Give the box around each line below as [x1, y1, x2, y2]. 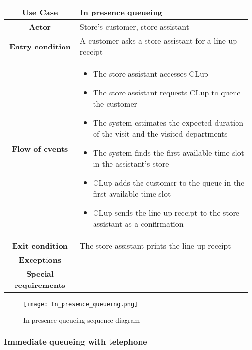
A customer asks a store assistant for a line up [79, 35, 237, 46]
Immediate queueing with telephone [4, 335, 147, 348]
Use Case [22, 6, 58, 17]
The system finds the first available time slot [93, 147, 245, 158]
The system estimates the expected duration [93, 117, 244, 128]
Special [26, 268, 54, 279]
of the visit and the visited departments [93, 128, 228, 139]
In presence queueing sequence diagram [23, 315, 140, 325]
